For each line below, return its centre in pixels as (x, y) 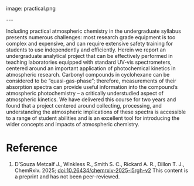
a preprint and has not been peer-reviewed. (67, 176)
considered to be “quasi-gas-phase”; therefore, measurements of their (91, 81)
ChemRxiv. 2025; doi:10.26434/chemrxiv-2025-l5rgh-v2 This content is (101, 170)
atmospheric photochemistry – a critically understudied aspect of (85, 93)
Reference (32, 148)
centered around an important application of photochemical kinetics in (91, 68)
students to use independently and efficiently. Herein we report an (86, 50)
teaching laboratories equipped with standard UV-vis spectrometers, (89, 62)
